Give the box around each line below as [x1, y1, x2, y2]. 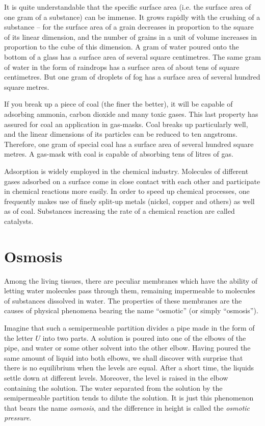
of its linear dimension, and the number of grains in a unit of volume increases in [4, 31, 257, 42]
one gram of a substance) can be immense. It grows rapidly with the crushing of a [4, 11, 260, 22]
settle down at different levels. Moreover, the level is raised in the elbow [4, 372, 228, 383]
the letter [4, 332, 33, 343]
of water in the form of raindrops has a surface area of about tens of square [4, 61, 240, 72]
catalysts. [4, 215, 34, 226]
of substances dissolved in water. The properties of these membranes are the [4, 295, 242, 306]
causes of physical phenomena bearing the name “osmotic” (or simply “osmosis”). [4, 305, 258, 316]
